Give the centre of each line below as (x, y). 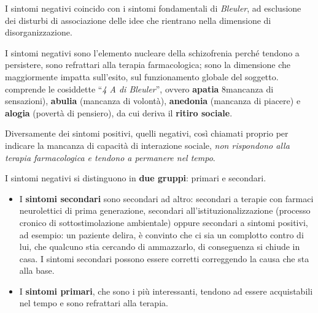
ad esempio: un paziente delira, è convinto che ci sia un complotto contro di (161, 234)
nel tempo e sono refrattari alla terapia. (94, 303)
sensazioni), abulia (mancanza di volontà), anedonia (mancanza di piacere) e (153, 101)
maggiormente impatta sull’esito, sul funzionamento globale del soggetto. (142, 76)
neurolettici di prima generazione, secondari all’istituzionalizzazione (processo (165, 210)
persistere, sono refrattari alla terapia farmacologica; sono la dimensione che (148, 65)
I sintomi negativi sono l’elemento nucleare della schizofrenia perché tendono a (152, 52)
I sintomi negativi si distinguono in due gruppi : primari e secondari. (136, 178)
